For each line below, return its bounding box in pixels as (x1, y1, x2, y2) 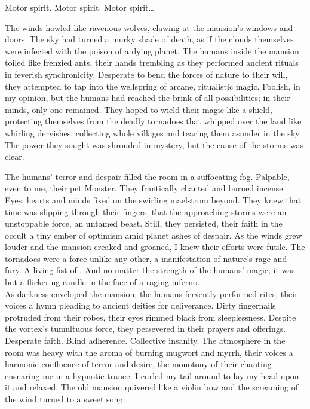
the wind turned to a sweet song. (5, 393, 125, 405)
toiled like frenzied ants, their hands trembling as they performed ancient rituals (5, 56, 299, 69)
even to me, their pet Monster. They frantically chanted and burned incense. (5, 182, 286, 194)
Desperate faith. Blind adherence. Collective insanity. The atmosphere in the (5, 334, 286, 347)
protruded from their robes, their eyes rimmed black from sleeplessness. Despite (5, 310, 296, 323)
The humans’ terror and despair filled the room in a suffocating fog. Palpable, (5, 170, 290, 182)
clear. (5, 150, 24, 163)
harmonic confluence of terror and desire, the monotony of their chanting (5, 358, 272, 370)
